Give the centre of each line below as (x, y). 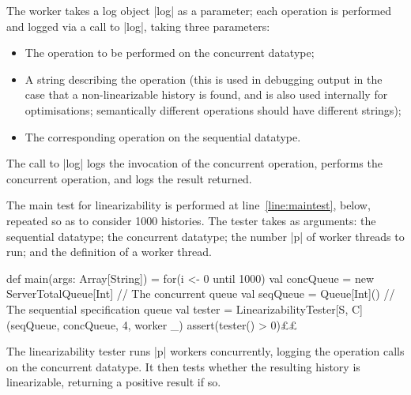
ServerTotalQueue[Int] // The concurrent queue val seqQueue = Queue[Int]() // (201, 293)
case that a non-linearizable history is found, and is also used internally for (206, 94)
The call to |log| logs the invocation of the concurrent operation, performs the (194, 163)
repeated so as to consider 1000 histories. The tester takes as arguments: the (191, 220)
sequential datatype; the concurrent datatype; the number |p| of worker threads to (205, 236)
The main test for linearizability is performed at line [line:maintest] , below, (189, 205)
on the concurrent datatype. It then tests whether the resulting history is (183, 366)
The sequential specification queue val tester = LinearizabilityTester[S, (177, 308)
